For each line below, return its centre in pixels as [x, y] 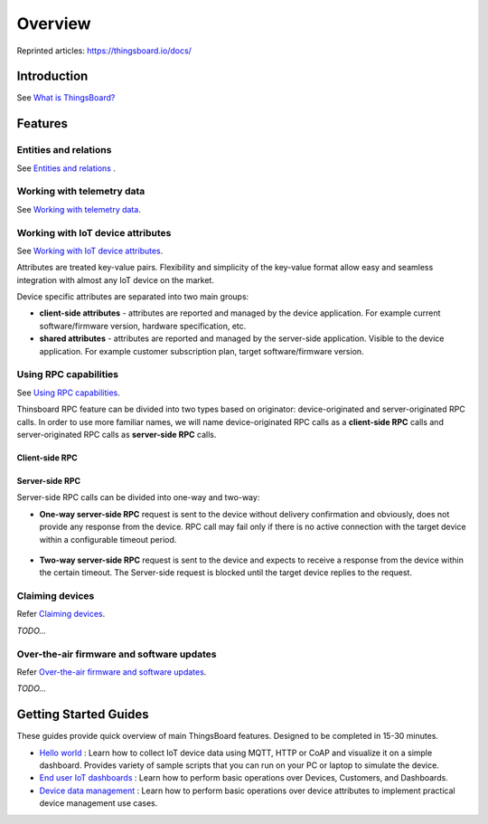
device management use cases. [99, 803]
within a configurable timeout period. [108, 539]
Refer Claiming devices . [61, 614]
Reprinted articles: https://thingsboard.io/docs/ [104, 51]
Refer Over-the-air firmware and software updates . [112, 672]
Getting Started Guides [83, 715]
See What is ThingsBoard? [66, 98]
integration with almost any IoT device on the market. [115, 279]
